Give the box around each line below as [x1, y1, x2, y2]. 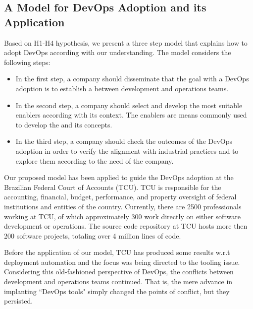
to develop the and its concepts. [15, 119, 112, 129]
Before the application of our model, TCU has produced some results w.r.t [4, 247, 230, 257]
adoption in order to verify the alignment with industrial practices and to [15, 145, 239, 156]
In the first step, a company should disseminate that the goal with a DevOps [15, 73, 249, 84]
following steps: [4, 57, 51, 67]
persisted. [4, 296, 33, 306]
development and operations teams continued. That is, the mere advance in [4, 276, 233, 287]
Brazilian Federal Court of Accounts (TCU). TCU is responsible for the [4, 182, 221, 192]
